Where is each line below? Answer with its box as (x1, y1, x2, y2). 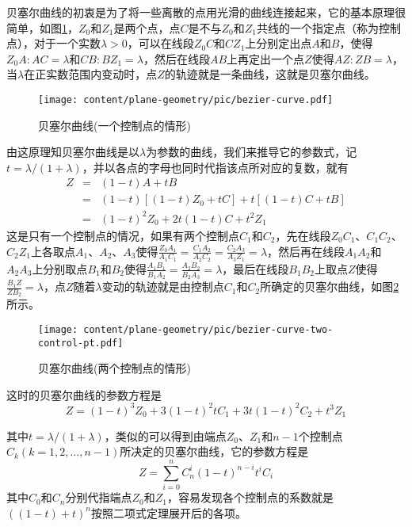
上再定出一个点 (227, 50, 305, 67)
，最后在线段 (222, 260, 289, 277)
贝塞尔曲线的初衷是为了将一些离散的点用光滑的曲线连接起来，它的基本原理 (6, 4, 395, 20)
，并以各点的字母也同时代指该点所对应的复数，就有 (82, 158, 349, 175)
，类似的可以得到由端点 (104, 427, 227, 444)
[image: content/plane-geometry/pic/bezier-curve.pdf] (38, 94, 334, 105)
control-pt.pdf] (38, 337, 124, 349)
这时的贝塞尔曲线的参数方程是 (6, 386, 162, 403)
